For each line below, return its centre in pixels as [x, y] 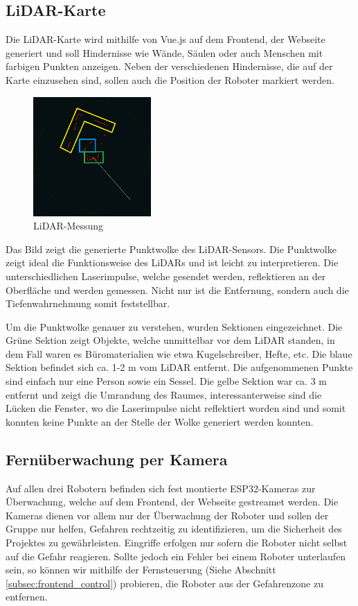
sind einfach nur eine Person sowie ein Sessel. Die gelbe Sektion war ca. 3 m [167, 381]
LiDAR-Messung [69, 226]
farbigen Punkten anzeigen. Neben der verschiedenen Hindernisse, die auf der [169, 66]
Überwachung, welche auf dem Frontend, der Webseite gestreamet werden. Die [172, 502]
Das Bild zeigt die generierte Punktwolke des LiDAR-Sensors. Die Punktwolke [171, 249]
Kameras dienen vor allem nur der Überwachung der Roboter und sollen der [167, 515]
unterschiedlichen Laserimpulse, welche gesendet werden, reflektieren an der [166, 276]
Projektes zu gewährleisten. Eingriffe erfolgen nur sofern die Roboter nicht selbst [177, 543]
